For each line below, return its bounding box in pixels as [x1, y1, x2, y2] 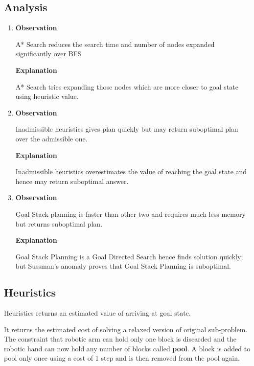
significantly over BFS [15, 48, 82, 59]
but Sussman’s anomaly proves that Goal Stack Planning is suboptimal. [15, 261, 231, 271]
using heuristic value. [15, 91, 79, 101]
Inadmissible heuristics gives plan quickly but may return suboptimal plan [15, 124, 238, 134]
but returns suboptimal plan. [15, 218, 103, 229]
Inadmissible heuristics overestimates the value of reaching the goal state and [15, 166, 247, 177]
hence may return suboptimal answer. [15, 176, 129, 186]
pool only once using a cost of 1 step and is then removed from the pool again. [4, 353, 240, 363]
